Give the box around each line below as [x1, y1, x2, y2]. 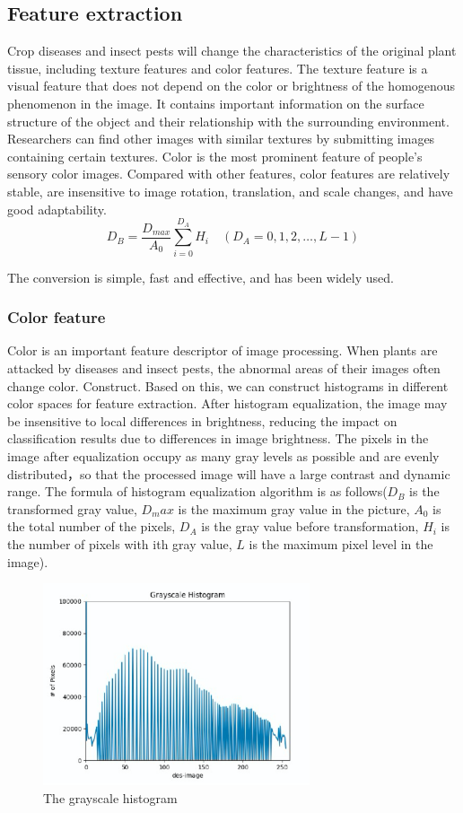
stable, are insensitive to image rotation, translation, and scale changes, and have [7, 181, 453, 200]
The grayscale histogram [43, 788, 178, 807]
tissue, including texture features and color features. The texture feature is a [7, 58, 428, 77]
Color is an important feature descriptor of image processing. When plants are [7, 341, 438, 360]
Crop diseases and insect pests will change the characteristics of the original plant [7, 41, 457, 60]
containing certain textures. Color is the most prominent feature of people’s [7, 146, 423, 165]
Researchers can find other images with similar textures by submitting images [7, 129, 435, 148]
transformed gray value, [7, 499, 137, 518]
